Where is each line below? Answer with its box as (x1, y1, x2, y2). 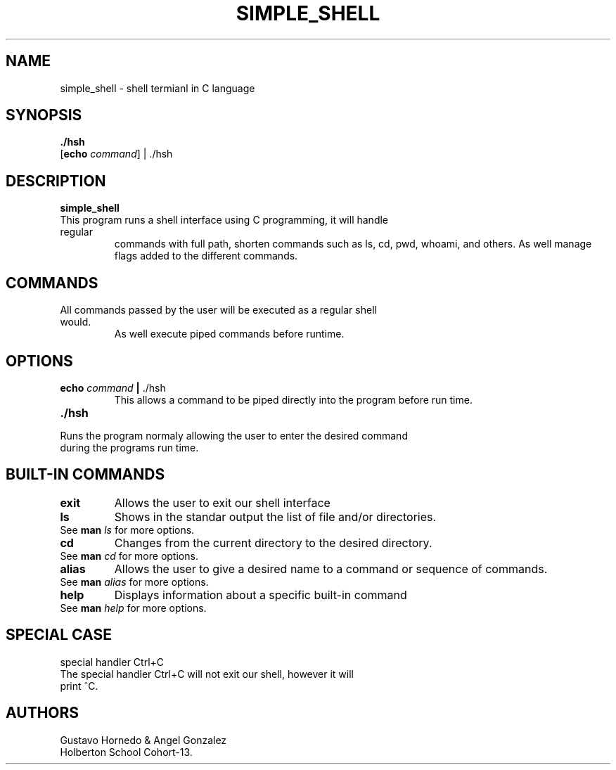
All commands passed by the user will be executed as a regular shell (60, 304, 377, 316)
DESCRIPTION (6, 172, 106, 190)
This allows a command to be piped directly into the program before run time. (114, 393, 473, 406)
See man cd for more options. (60, 549, 198, 562)
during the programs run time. (60, 441, 199, 454)
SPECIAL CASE (6, 626, 112, 644)
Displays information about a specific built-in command (114, 587, 407, 602)
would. (60, 316, 91, 328)
